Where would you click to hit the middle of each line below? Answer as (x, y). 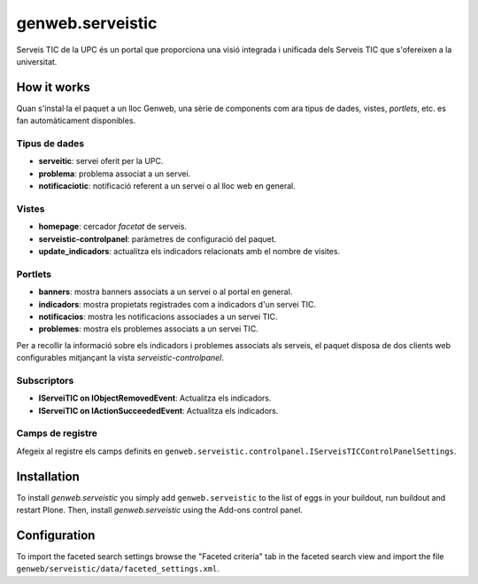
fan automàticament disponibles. (76, 121)
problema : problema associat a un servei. (115, 174)
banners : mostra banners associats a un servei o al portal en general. (166, 292)
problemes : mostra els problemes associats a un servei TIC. (148, 329)
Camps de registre (57, 433)
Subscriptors (45, 380)
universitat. (37, 61)
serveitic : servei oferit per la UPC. (101, 161)
